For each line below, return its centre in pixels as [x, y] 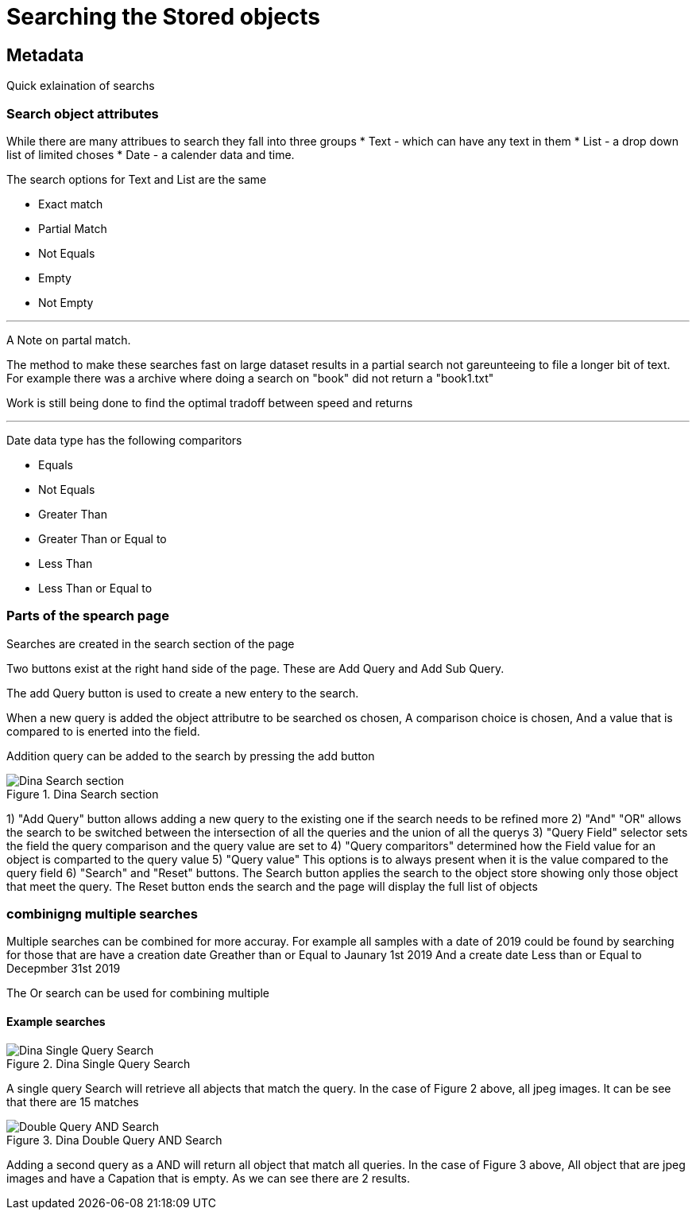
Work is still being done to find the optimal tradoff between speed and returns [210, 402]
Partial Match [73, 228]
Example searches [56, 1022]
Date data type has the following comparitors [124, 440]
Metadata [45, 55]
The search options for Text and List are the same [137, 179]
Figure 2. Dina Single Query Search [99, 1063]
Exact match [71, 204]
